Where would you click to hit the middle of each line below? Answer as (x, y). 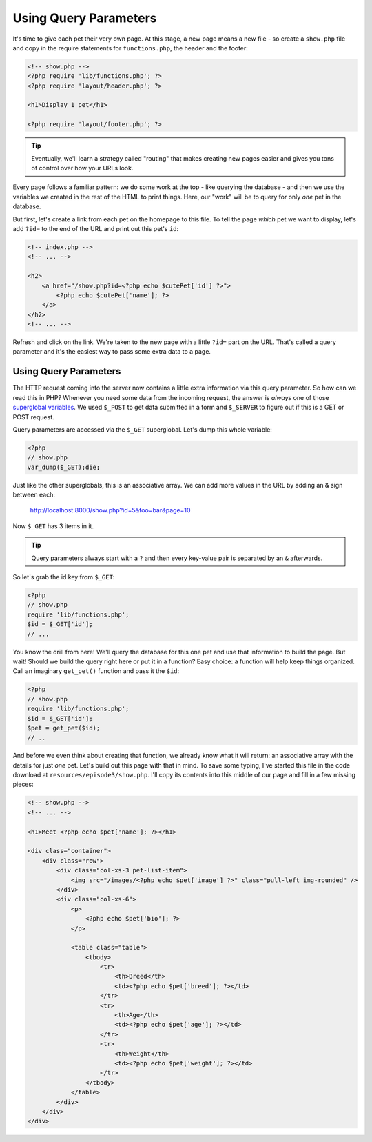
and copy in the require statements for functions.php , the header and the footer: (130, 48)
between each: (34, 495)
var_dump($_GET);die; (64, 467)
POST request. (33, 417)
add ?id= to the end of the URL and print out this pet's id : (96, 228)
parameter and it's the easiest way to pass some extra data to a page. (112, 352)
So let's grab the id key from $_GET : (64, 577)
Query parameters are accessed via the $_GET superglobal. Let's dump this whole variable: (142, 429)
